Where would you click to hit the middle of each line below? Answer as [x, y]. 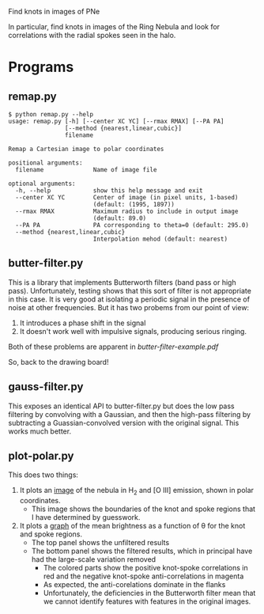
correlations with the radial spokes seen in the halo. [92, 35]
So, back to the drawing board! [58, 362]
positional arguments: [45, 163]
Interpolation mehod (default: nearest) [160, 239]
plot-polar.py [41, 456]
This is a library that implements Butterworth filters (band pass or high [122, 282]
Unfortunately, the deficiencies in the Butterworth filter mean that [149, 593]
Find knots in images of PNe [54, 11]
